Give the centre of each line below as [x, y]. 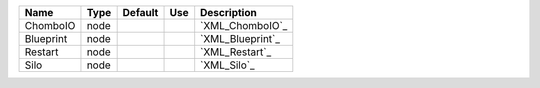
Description [228, 12]
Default [140, 12]
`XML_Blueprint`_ [240, 38]
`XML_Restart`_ [236, 52]
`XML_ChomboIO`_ [244, 25]
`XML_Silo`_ [227, 65]
